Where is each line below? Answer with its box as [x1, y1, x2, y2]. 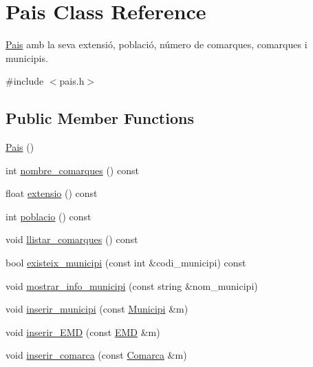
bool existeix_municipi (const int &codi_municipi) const [6, 255, 246, 270]
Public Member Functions [6, 107, 194, 129]
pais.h [59, 74, 85, 88]
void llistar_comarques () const [6, 232, 138, 247]
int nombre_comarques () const [6, 162, 139, 177]
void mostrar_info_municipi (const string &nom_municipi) [6, 278, 258, 293]
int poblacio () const [6, 209, 91, 223]
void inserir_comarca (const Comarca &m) [6, 348, 187, 362]
